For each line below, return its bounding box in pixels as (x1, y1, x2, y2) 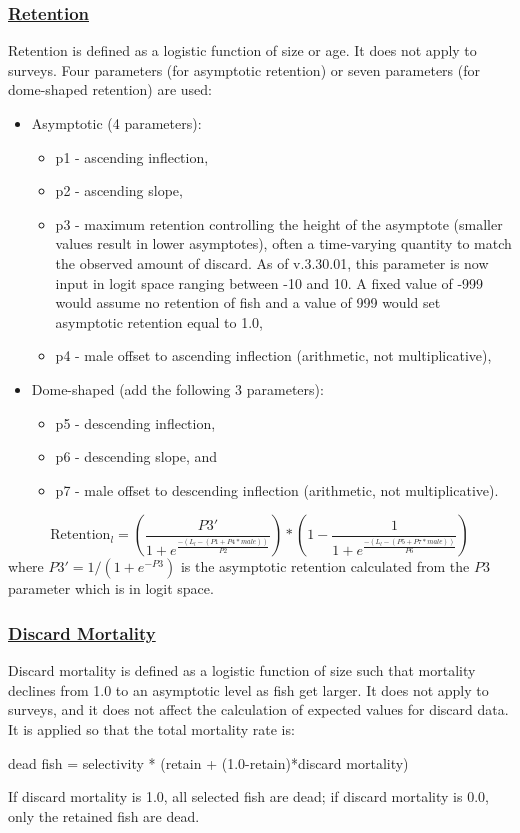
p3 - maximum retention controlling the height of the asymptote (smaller (55, 213, 503, 234)
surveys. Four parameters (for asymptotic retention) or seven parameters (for (8, 59, 480, 80)
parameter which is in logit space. (8, 578, 214, 599)
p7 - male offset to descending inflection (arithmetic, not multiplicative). (55, 479, 499, 500)
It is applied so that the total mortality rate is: (8, 718, 295, 739)
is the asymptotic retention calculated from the (180, 556, 470, 577)
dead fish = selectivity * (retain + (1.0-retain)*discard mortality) (8, 752, 409, 773)
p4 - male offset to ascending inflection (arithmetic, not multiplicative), (55, 345, 492, 366)
